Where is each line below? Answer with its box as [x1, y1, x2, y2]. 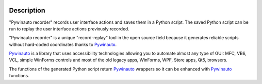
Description [9, 6, 46, 14]
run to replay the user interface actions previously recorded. [9, 26, 130, 31]
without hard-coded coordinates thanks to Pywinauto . [9, 42, 117, 47]
